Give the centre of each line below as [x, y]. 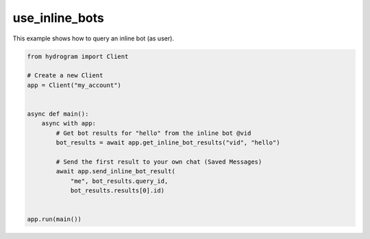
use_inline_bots [58, 18]
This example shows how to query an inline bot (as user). [94, 38]
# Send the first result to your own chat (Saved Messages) [159, 162]
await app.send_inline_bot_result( [116, 172]
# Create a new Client [65, 76]
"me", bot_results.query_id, [119, 181]
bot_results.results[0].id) [117, 191]
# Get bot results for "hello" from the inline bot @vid [153, 133]
